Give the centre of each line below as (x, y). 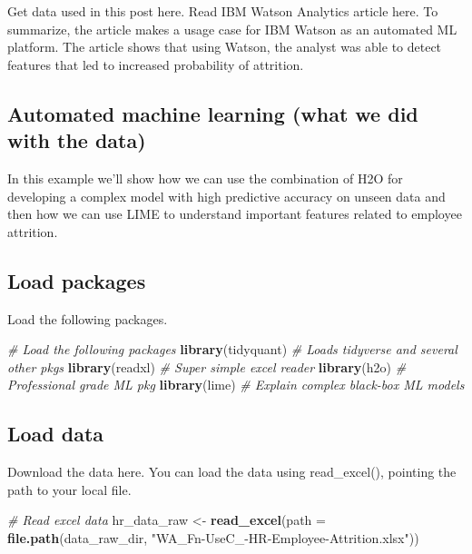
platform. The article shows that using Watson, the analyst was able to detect (225, 47)
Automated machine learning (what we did (213, 113)
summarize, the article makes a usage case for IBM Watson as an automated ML (232, 29)
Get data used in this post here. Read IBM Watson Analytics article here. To (223, 11)
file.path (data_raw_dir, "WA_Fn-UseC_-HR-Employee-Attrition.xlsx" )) (213, 537)
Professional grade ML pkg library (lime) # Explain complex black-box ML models (236, 385)
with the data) (77, 140)
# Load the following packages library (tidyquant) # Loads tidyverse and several (232, 349)
